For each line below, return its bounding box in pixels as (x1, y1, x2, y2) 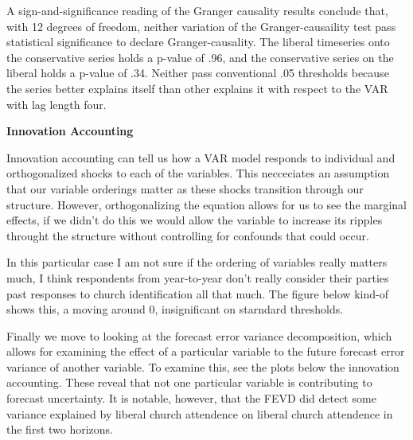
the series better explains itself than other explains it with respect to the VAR (6, 80, 388, 96)
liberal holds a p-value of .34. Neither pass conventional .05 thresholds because (6, 64, 389, 81)
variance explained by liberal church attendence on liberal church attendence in (6, 405, 393, 422)
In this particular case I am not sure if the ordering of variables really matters (6, 254, 388, 271)
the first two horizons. (6, 421, 114, 438)
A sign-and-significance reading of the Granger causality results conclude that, (6, 2, 388, 18)
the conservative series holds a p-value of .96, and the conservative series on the (6, 49, 394, 65)
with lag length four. (6, 95, 107, 112)
